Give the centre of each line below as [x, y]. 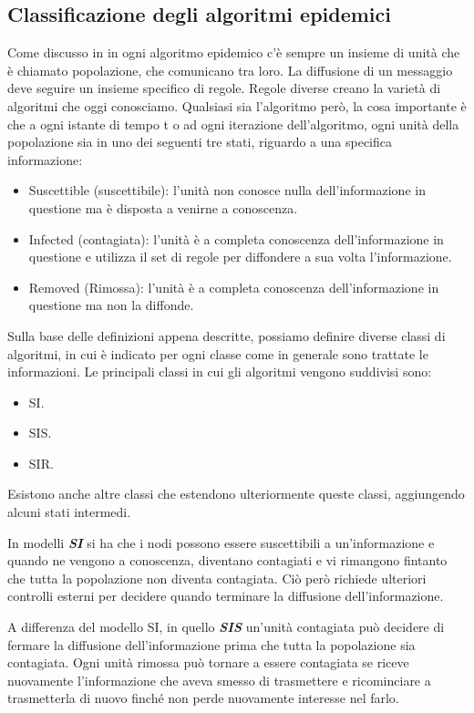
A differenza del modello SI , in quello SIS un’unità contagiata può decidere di [226, 627]
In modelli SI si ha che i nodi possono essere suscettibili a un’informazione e [221, 542]
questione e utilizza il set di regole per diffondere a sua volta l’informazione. [240, 257]
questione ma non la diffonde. [111, 305]
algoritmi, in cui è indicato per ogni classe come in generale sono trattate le [218, 353]
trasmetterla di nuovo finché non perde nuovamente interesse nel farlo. [203, 698]
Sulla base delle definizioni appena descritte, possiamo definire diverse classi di [227, 335]
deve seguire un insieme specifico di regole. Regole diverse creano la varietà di [224, 88]
